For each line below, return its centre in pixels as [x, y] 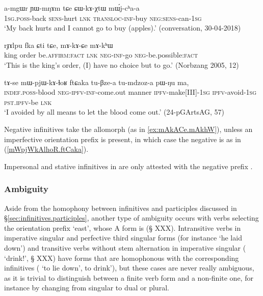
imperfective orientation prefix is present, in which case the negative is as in [123, 139]
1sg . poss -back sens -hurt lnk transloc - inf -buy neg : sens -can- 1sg [103, 18]
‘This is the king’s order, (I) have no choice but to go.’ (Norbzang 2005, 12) [122, 64]
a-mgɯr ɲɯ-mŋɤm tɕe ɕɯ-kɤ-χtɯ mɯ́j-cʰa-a [72, 8]
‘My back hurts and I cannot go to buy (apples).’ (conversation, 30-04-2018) [123, 28]
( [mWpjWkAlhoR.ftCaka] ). [46, 149]
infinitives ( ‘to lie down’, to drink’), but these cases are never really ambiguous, [129, 268]
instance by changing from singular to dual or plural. [87, 288]
